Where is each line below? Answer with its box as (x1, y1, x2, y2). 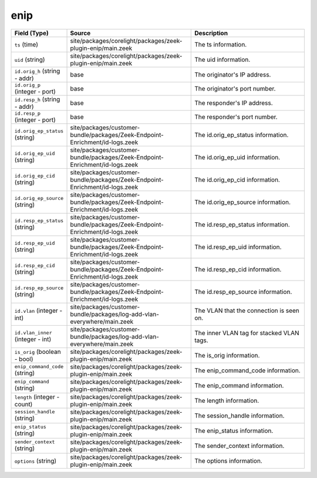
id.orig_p (14, 82, 41, 88)
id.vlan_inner (14, 330, 52, 336)
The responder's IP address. (194, 99, 273, 107)
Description (194, 29, 228, 37)
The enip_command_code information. (194, 366, 301, 375)
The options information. (194, 456, 262, 464)
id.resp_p (14, 110, 41, 116)
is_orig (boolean (14, 347, 61, 356)
